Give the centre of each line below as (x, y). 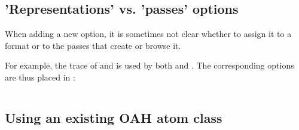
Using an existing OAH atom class (114, 117)
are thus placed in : (40, 77)
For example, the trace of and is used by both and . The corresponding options (149, 65)
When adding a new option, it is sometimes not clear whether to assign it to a (148, 34)
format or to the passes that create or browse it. (93, 45)
